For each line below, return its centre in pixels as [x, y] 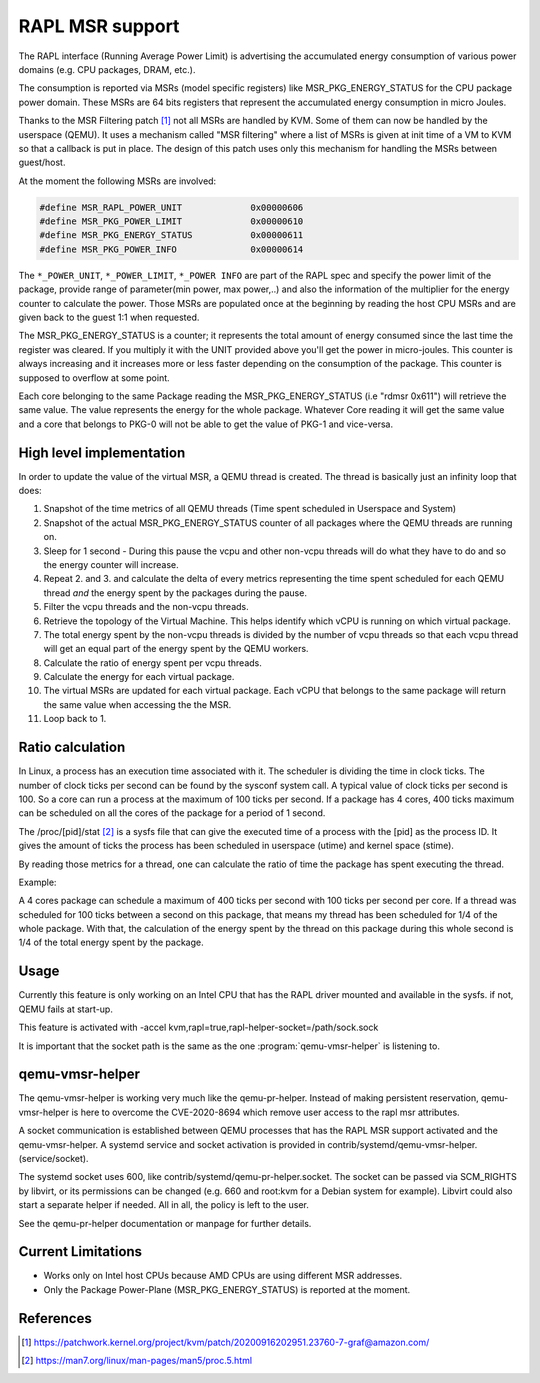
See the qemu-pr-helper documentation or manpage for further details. [165, 1223]
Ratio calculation [72, 747]
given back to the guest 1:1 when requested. [109, 317]
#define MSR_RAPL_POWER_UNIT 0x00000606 [171, 207]
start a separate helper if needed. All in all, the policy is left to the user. [163, 1205]
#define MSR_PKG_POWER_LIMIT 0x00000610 [171, 221]
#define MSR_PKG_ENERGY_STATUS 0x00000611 [171, 235]
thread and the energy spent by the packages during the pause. [175, 592]
